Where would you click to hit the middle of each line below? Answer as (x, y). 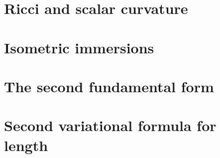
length (26, 145)
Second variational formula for (110, 125)
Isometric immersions (79, 47)
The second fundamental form (109, 86)
